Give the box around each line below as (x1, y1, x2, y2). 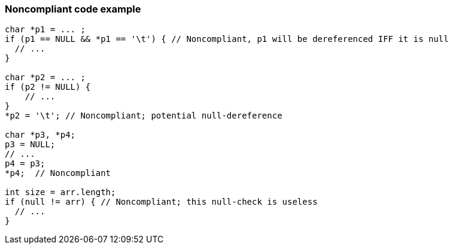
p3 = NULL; (5, 139, 56, 150)
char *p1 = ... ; (5, 25, 86, 35)
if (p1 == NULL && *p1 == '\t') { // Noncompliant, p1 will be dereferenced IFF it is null (5, 34, 449, 44)
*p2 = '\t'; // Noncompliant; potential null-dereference (5, 111, 282, 121)
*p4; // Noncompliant (5, 168, 111, 178)
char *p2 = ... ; (5, 72, 86, 83)
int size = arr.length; (5, 187, 116, 198)
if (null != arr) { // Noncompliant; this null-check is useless (5, 197, 318, 207)
